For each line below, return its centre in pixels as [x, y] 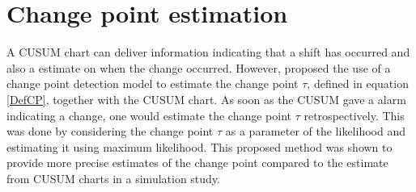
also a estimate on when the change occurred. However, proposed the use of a [199, 67]
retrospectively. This [354, 115]
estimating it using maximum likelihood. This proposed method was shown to [200, 146]
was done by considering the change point [110, 131]
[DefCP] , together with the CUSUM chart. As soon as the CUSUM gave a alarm [206, 99]
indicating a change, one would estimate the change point [149, 115]
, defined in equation [358, 83]
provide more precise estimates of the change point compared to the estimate [197, 163]
